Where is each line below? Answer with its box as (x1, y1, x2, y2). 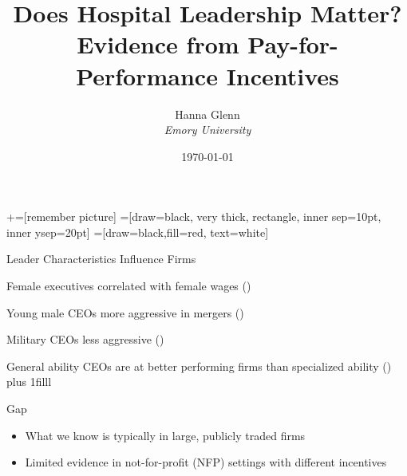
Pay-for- (247, 28, 338, 61)
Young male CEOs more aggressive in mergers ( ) (6, 304, 244, 321)
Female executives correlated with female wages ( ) (6, 277, 251, 294)
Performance (76, 59, 218, 92)
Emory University (164, 121, 251, 138)
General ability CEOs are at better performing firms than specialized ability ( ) (6, 357, 392, 374)
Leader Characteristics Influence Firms (6, 250, 196, 267)
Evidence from (77, 28, 239, 61)
